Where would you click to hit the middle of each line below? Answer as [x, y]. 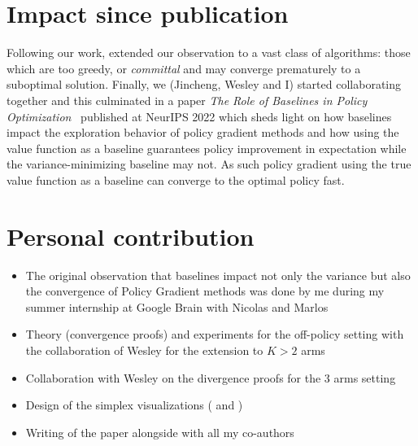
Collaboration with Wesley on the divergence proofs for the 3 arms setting [211, 377]
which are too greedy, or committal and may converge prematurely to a [184, 68]
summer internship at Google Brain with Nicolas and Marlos [177, 306]
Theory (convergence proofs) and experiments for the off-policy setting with [215, 334]
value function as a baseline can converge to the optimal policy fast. [176, 179]
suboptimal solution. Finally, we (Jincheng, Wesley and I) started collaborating [204, 84]
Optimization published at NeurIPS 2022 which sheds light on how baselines [199, 116]
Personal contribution [131, 236]
